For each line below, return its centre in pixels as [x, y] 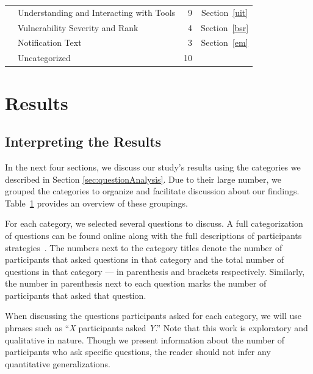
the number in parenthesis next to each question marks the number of [136, 283]
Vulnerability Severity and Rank [78, 27]
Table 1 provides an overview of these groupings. [96, 203]
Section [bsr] [225, 27]
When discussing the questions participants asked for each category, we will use [153, 316]
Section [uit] [225, 12]
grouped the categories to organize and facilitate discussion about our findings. [152, 191]
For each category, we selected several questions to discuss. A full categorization [154, 223]
